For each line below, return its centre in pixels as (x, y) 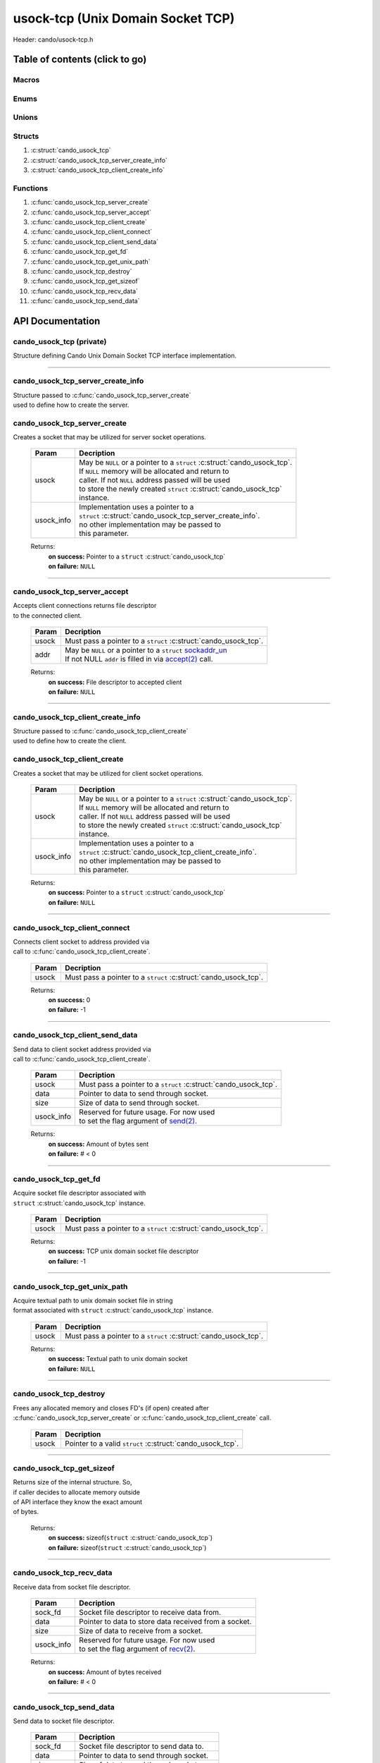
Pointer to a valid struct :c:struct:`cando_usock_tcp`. (152, 1444)
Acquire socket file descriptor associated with (80, 1193)
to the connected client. (47, 615)
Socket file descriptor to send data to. (141, 1747)
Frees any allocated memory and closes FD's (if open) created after (111, 1408)
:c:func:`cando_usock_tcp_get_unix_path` (90, 262)
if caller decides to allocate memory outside (77, 1492)
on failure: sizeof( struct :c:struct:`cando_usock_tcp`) (127, 1547)
